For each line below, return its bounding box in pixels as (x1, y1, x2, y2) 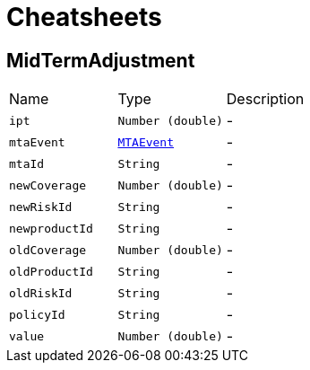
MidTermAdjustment (6, 48, 195, 72)
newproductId (9, 221, 93, 235)
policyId (9, 307, 65, 322)
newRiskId (9, 199, 73, 214)
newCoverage (9, 178, 87, 192)
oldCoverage (9, 242, 87, 257)
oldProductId (9, 264, 93, 278)
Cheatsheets (6, 2, 162, 32)
